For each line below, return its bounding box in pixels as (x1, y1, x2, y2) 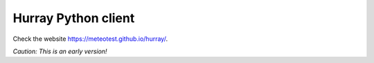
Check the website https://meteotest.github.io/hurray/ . (12, 35, 168, 43)
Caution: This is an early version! (12, 47, 107, 55)
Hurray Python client (12, 10, 135, 26)
